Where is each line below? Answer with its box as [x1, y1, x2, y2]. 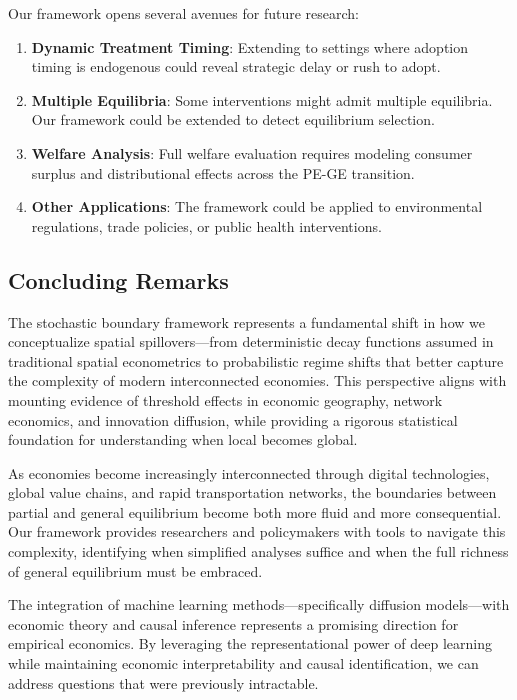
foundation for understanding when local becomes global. [8, 429, 358, 450]
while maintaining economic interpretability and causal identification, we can [8, 653, 479, 674]
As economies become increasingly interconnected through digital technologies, [8, 462, 490, 483]
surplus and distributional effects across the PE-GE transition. [31, 162, 415, 183]
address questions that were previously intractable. [8, 672, 319, 693]
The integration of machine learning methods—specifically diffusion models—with [8, 594, 510, 615]
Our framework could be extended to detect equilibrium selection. [31, 109, 435, 130]
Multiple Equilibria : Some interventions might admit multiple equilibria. [31, 89, 493, 110]
